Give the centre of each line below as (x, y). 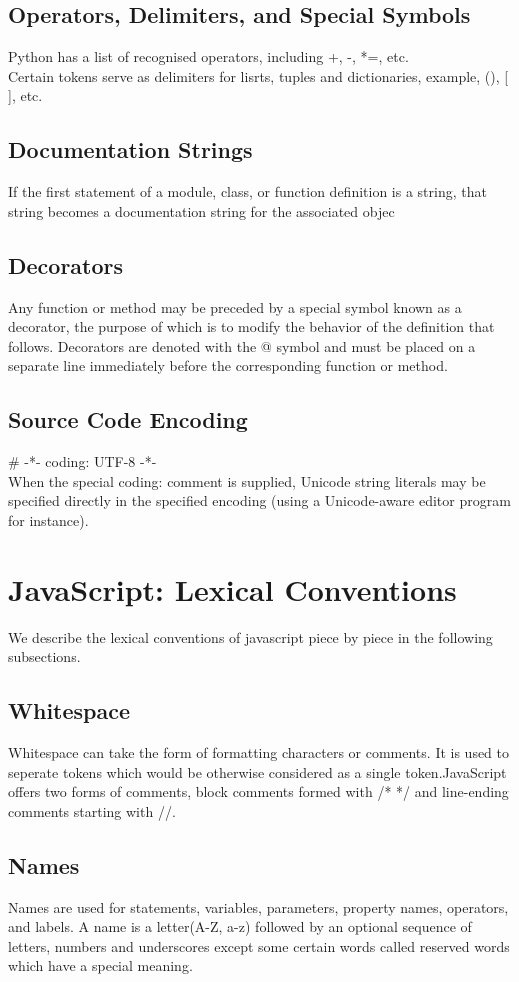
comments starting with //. (92, 810)
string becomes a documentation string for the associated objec (201, 210)
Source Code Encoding (128, 419)
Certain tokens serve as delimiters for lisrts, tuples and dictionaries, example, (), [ (258, 75)
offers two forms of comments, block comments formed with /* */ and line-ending (258, 791)
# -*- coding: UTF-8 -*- (82, 461)
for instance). (48, 519)
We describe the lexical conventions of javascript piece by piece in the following (250, 636)
